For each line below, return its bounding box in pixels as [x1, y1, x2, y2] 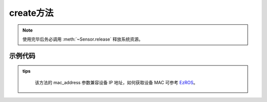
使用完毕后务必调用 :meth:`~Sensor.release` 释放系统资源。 [22, 36, 143, 42]
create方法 [9, 7, 54, 18]
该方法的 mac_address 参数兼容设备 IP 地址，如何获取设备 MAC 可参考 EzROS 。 [35, 79, 198, 85]
